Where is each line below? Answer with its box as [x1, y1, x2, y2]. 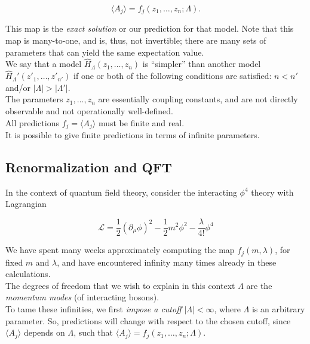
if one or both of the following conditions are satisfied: [73, 69, 272, 82]
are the [246, 279, 272, 291]
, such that [73, 326, 113, 339]
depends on [23, 326, 65, 339]
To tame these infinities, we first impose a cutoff [5, 302, 182, 315]
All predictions [5, 116, 59, 129]
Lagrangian [5, 197, 47, 210]
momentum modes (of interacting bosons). [5, 291, 159, 303]
